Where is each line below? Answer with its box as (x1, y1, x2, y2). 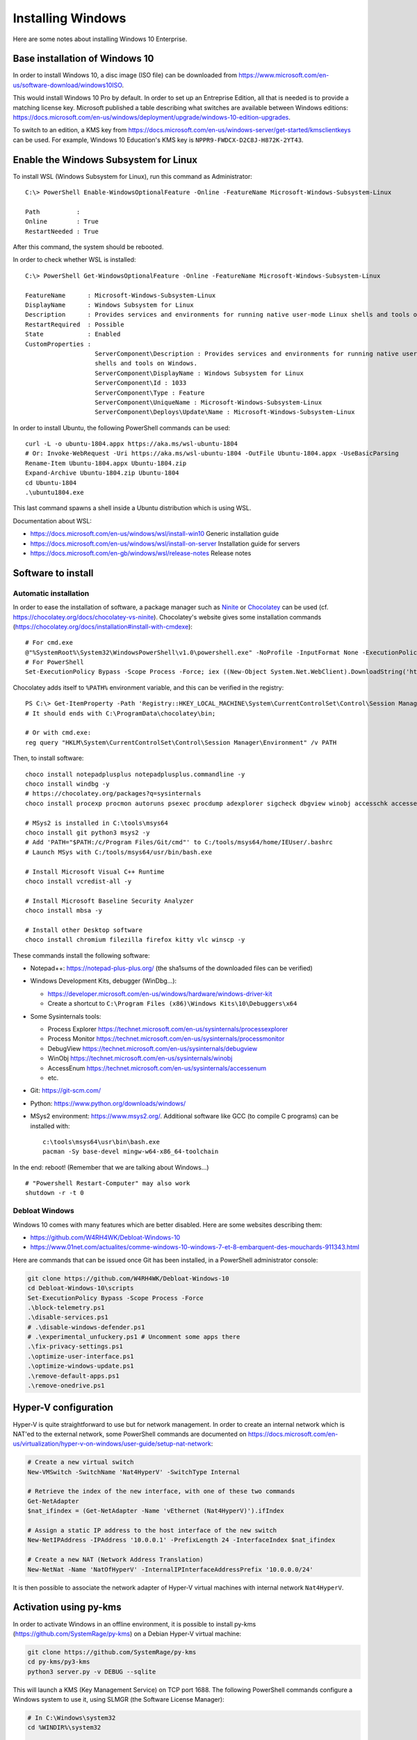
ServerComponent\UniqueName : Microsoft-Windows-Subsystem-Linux (95, 398, 322, 406)
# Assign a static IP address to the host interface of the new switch (27, 1526, 277, 1535)
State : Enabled (25, 331, 121, 338)
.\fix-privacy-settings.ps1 (27, 1343, 123, 1350)
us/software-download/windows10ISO (13, 81, 122, 89)
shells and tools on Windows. (95, 359, 198, 367)
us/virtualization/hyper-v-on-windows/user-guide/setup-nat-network (13, 1439, 211, 1448)
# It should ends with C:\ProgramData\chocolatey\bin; (25, 709, 216, 717)
